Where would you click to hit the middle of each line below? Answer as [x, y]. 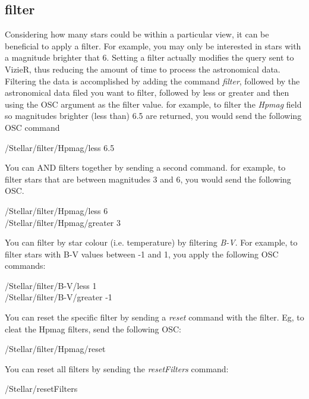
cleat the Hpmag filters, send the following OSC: [93, 329]
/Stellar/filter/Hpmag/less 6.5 [60, 147]
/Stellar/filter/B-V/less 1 [51, 285]
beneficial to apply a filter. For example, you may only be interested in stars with [153, 45]
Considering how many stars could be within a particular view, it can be [137, 34]
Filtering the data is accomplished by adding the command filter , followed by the [152, 81]
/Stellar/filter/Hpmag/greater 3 [63, 222]
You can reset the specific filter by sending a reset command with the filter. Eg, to [154, 317]
